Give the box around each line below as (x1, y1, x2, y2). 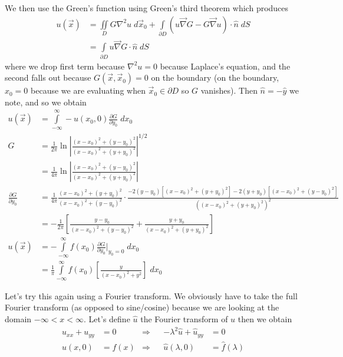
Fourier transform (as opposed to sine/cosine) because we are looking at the (5, 301, 279, 313)
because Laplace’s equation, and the (160, 59, 291, 72)
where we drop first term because (5, 59, 125, 72)
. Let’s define (84, 312, 130, 325)
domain (5, 312, 32, 325)
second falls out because (5, 71, 91, 84)
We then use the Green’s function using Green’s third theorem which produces (5, 2, 289, 14)
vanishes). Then (200, 84, 258, 97)
